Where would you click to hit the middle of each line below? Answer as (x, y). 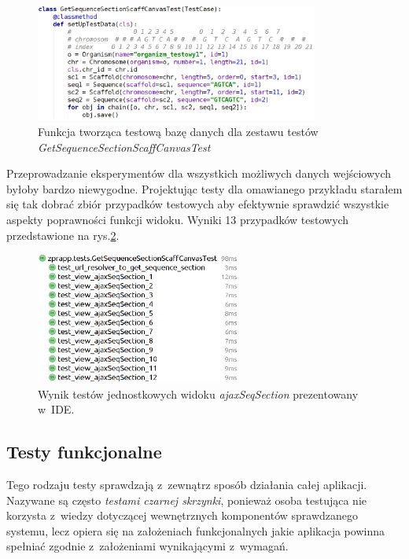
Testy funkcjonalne (84, 452)
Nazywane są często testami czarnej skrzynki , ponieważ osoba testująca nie (187, 500)
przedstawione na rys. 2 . (63, 235)
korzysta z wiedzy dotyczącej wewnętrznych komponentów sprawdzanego (182, 515)
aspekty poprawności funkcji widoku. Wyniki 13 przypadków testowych (178, 219)
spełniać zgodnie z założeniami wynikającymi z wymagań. (147, 546)
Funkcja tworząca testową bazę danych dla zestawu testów (178, 131)
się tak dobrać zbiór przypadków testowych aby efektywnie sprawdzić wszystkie (198, 204)
